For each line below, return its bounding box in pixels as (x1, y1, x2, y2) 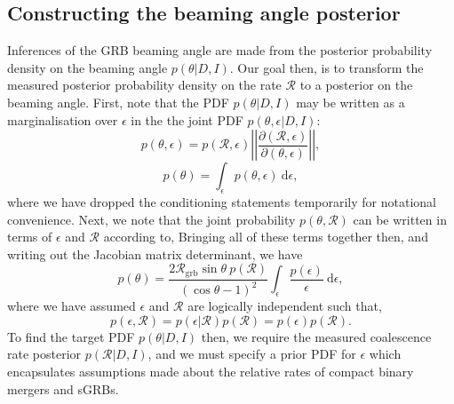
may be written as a (296, 92, 405, 111)
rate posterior (7, 345, 82, 363)
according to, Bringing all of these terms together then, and (103, 227, 428, 246)
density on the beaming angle (7, 58, 168, 76)
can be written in (353, 210, 447, 228)
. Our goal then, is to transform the (229, 58, 424, 76)
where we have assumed (7, 297, 136, 315)
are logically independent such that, (187, 297, 382, 315)
